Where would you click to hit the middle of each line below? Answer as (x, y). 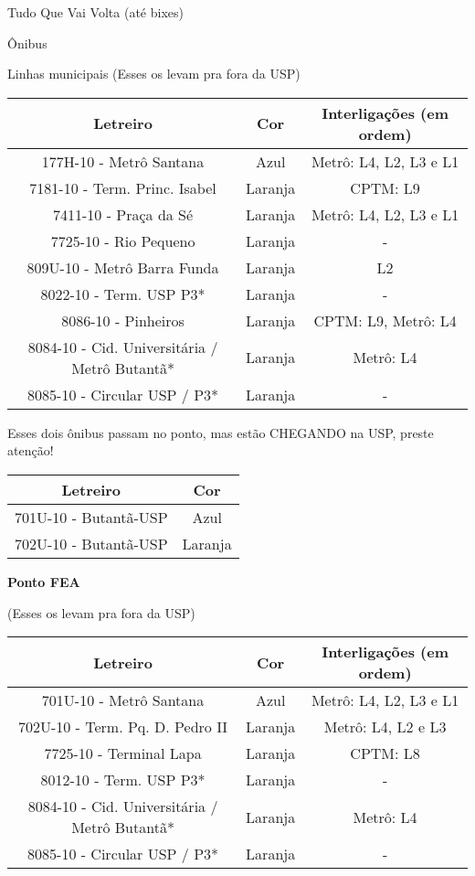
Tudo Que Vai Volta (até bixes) (95, 12)
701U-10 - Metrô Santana (123, 700)
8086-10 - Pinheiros (123, 320)
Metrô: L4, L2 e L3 (385, 727)
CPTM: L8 (385, 753)
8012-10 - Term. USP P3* (123, 780)
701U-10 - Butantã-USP (91, 517)
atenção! (31, 450)
